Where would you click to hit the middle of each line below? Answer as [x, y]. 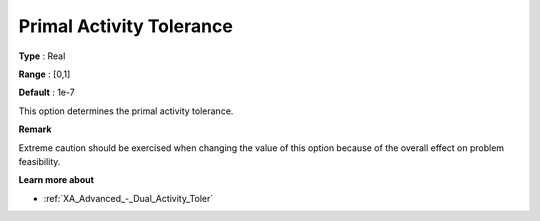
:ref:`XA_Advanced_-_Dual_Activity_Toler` [128, 198]
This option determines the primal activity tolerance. [126, 111]
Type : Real [42, 56]
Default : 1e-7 [46, 92]
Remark [35, 129]
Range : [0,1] [44, 74]
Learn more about [56, 180]
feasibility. [39, 161]
